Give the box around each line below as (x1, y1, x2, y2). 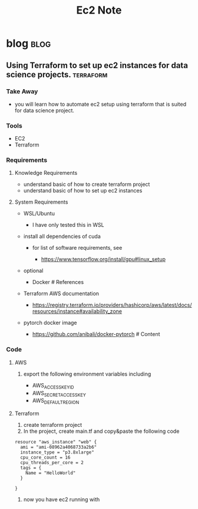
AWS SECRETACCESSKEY (32, 389, 87, 398)
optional (23, 267, 44, 275)
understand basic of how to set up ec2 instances (23, 187, 143, 194)
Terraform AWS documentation (23, 290, 99, 297)
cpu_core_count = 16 (20, 455, 71, 461)
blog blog (6, 37, 51, 50)
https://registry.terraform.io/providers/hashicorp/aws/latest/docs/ (32, 302, 192, 309)
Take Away (6, 87, 38, 95)
